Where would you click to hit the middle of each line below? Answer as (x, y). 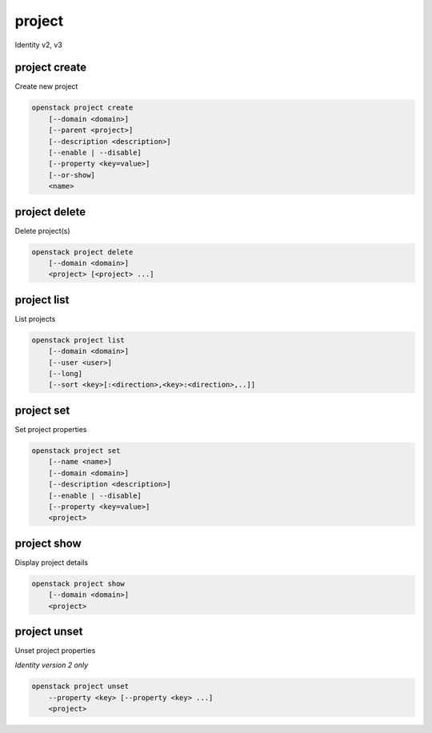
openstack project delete (82, 252)
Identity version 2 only (52, 665)
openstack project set (76, 451)
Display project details (51, 562)
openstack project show (78, 583)
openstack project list (78, 340)
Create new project (46, 86)
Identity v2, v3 (39, 45)
